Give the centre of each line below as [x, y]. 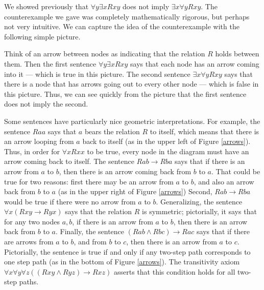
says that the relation [99, 211]
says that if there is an [210, 161]
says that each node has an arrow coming [195, 63]
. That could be [236, 171]
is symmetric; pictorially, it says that [199, 211]
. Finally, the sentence [90, 231]
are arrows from [29, 242]
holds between [237, 54]
